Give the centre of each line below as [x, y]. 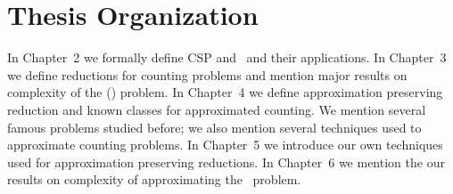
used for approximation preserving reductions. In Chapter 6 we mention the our [226, 162]
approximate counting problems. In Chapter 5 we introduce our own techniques [225, 145]
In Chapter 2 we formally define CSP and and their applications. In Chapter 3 [227, 57]
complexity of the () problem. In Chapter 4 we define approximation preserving [225, 92]
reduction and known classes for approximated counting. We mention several [217, 109]
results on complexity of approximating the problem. [154, 179]
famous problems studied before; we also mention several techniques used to [214, 127]
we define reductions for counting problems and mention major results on [207, 74]
